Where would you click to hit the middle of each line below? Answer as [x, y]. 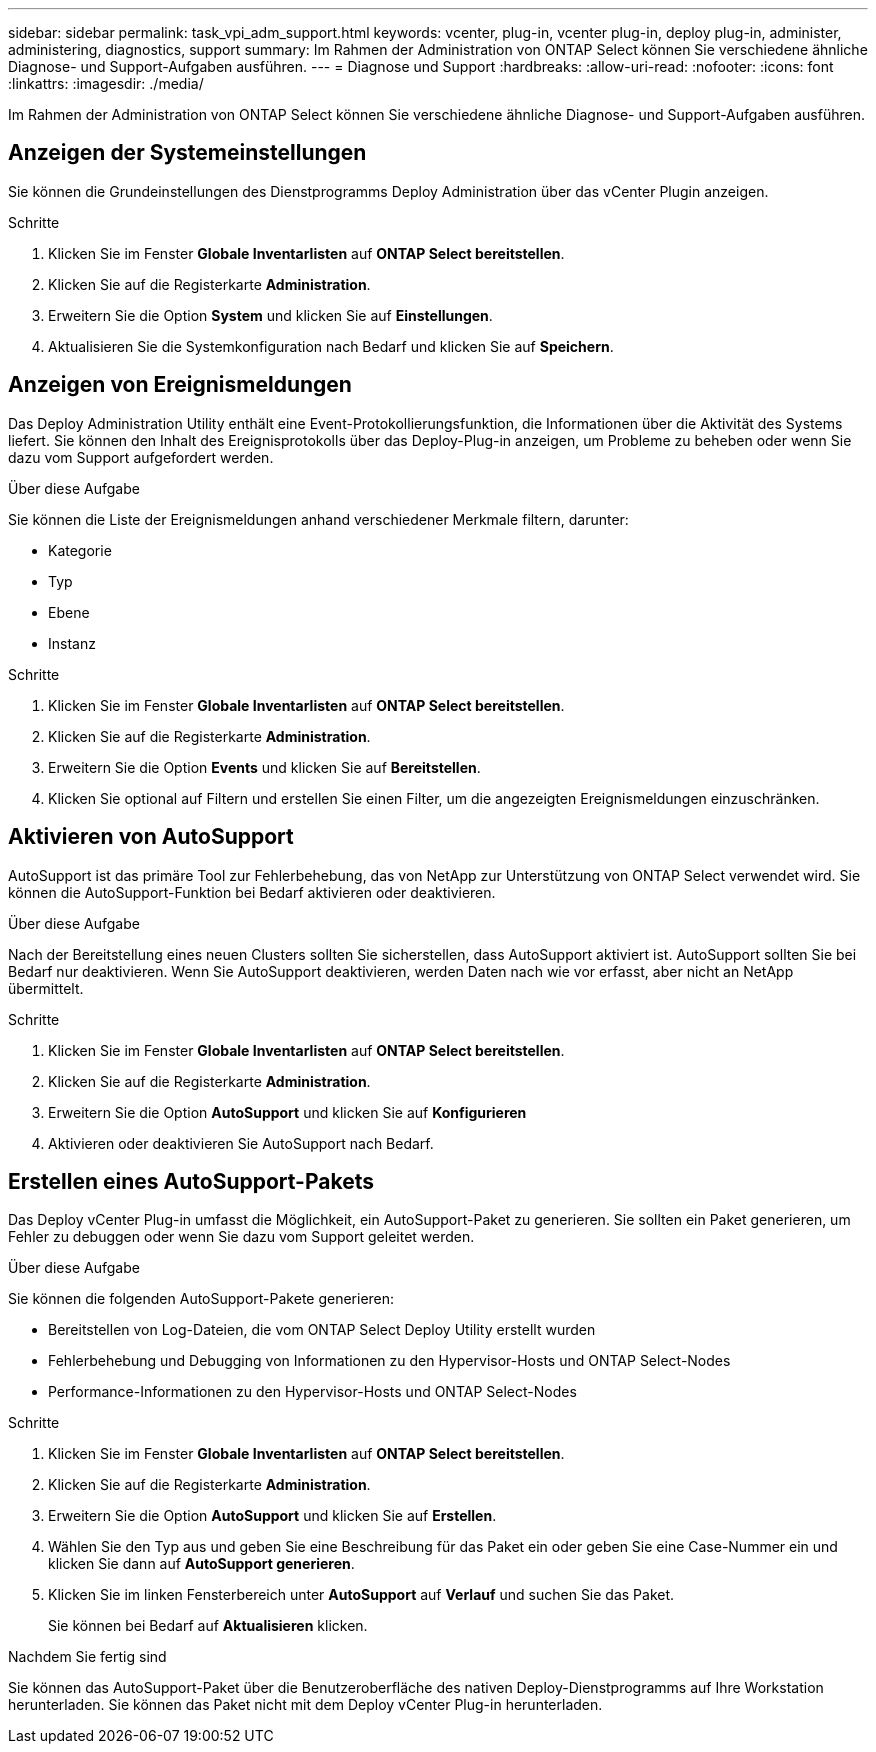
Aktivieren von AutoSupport [151, 837]
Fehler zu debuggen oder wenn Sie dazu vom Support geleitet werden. [241, 1237]
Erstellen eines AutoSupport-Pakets [191, 1181]
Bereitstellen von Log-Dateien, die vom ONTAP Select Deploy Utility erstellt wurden [322, 1330]
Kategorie [80, 550]
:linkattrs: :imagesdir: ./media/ [106, 83]
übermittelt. [46, 988]
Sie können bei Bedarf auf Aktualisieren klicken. [208, 1626]
